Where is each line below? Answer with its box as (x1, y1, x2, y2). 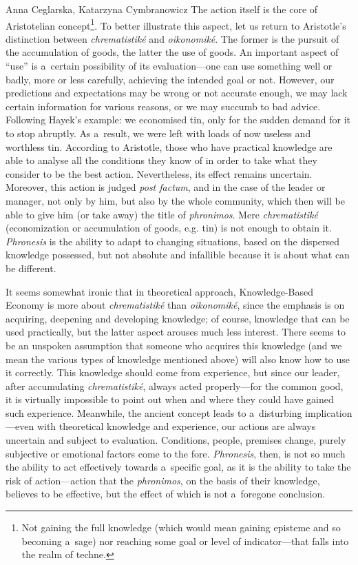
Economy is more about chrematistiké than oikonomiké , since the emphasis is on (6, 298, 345, 312)
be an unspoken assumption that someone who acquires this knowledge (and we (6, 338, 342, 352)
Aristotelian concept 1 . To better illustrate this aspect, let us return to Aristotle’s (6, 16, 346, 32)
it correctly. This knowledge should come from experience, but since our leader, (6, 365, 340, 380)
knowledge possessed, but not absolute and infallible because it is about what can (6, 247, 350, 262)
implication (305, 405, 352, 420)
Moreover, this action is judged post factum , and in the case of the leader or (6, 180, 326, 194)
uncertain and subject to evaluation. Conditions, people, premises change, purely (6, 433, 346, 447)
